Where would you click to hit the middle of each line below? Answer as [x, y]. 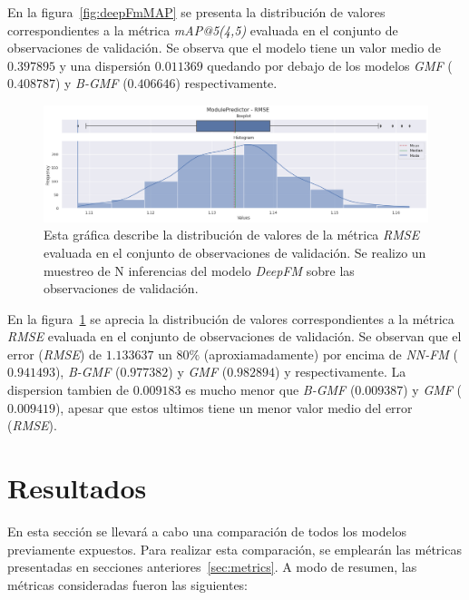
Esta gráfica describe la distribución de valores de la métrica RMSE [232, 235]
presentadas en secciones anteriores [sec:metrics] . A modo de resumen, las [212, 567]
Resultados [77, 488]
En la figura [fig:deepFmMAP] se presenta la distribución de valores [196, 12]
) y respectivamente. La [341, 372]
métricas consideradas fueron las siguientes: [128, 584]
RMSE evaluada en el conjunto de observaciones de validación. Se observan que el [234, 336]
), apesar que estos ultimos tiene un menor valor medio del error [234, 407]
